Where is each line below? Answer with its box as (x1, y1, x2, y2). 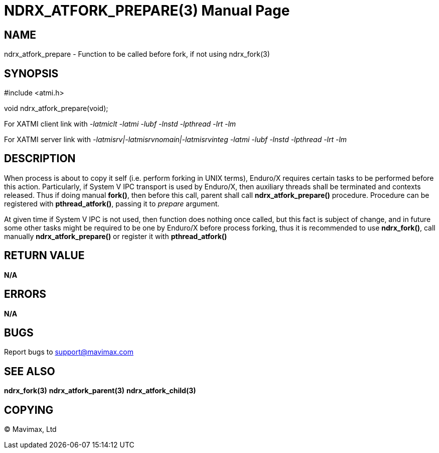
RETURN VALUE (4, 249, 85, 262)
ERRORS (4, 288, 47, 301)
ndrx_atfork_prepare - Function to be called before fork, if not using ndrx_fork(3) (4, 50, 270, 59)
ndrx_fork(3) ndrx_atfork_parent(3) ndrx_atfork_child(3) (4, 386, 196, 395)
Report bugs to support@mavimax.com (4, 348, 133, 357)
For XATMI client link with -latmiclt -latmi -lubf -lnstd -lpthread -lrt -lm (4, 120, 236, 129)
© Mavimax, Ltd (4, 425, 57, 434)
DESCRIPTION (4, 152, 76, 165)
